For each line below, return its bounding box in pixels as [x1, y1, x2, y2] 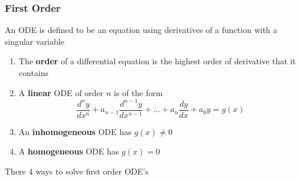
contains [18, 67, 49, 78]
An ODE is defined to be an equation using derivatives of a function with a [5, 24, 278, 36]
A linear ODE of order [18, 86, 104, 98]
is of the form [113, 86, 163, 98]
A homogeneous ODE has [18, 145, 119, 157]
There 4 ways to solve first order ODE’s [5, 164, 149, 177]
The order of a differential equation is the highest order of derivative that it [18, 55, 296, 67]
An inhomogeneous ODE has [18, 125, 132, 137]
